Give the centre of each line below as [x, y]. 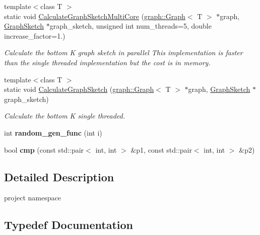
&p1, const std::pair [161, 149]
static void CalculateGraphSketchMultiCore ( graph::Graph [95, 16]
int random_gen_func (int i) [53, 132]
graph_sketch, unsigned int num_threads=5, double [131, 26]
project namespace [32, 198]
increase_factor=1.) [35, 35]
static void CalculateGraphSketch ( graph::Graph [79, 89]
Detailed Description [59, 177]
